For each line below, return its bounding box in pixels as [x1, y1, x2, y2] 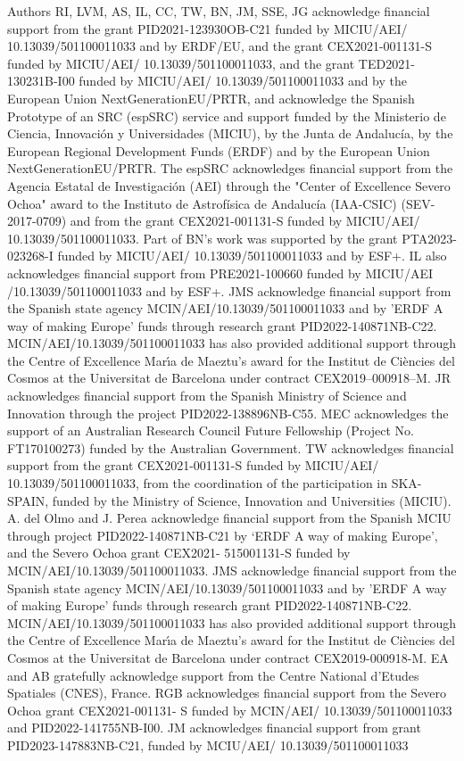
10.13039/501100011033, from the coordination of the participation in [7, 474, 388, 492]
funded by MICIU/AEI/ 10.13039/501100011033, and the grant [7, 54, 355, 72]
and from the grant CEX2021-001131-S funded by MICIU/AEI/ [70, 211, 420, 230]
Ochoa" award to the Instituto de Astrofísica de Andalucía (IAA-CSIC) [7, 194, 397, 212]
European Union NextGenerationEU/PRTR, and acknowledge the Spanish [7, 88, 415, 107]
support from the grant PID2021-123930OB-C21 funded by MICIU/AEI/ [7, 19, 408, 37]
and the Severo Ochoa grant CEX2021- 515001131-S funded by [7, 543, 351, 562]
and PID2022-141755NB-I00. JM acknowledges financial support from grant [7, 718, 421, 737]
